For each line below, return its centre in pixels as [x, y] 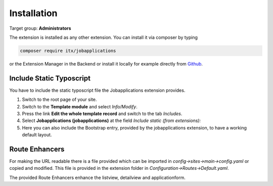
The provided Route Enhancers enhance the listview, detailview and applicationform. [97, 177]
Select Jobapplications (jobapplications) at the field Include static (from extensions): [111, 120]
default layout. [37, 135]
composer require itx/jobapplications [68, 51]
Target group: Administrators [40, 28]
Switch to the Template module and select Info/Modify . [80, 106]
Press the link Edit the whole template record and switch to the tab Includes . [102, 113]
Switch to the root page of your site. [59, 100]
